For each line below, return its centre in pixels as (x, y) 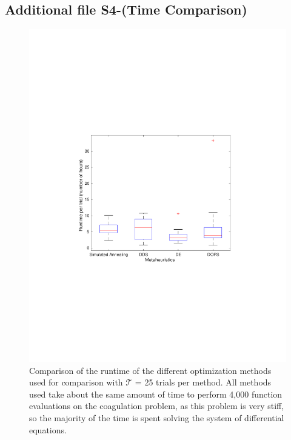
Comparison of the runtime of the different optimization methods (150, 370)
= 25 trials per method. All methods (203, 382)
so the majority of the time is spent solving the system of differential (157, 418)
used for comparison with (76, 382)
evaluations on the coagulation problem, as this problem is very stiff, (157, 406)
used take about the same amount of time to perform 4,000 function (156, 394)
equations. (48, 429)
